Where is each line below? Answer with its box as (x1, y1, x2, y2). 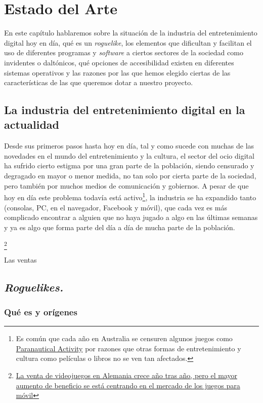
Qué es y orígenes (4, 305, 77, 318)
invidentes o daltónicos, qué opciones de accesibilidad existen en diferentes (4, 57, 234, 67)
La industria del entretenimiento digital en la (4, 102, 245, 118)
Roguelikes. (4, 279, 64, 295)
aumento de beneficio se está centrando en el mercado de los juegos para (16, 380, 240, 390)
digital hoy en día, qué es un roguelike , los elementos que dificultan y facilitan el (4, 37, 252, 48)
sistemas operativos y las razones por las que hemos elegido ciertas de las (4, 67, 231, 78)
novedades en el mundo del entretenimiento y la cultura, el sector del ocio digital (4, 150, 254, 161)
